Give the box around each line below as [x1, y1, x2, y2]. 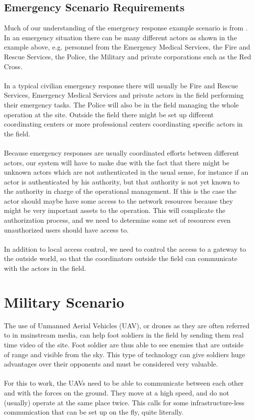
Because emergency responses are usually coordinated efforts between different [4, 147, 239, 157]
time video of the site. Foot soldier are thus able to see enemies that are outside [4, 339, 244, 349]
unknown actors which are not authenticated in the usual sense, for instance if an [4, 167, 249, 177]
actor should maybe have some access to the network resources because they [4, 195, 233, 206]
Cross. [4, 61, 23, 71]
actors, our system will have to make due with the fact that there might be [4, 157, 229, 167]
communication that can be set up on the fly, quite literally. [4, 407, 184, 417]
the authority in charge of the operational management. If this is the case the [4, 186, 236, 196]
